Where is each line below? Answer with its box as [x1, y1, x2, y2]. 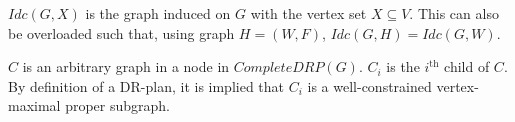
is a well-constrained [307, 75, 432, 96]
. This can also [409, 3, 499, 23]
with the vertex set [250, 3, 367, 23]
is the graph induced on [85, 3, 231, 23]
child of [444, 56, 490, 77]
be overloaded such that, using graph [8, 22, 235, 43]
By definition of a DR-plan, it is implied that [8, 75, 285, 96]
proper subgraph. [65, 95, 171, 116]
